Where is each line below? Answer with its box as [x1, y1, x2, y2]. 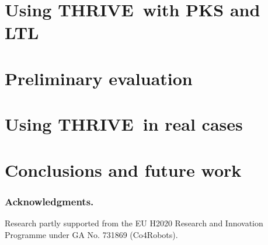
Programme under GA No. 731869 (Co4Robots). [5, 228, 178, 240]
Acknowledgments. [5, 194, 94, 208]
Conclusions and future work [5, 157, 242, 181]
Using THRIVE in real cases [5, 112, 243, 136]
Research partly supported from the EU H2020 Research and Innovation [5, 216, 263, 229]
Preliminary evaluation [5, 66, 193, 90]
